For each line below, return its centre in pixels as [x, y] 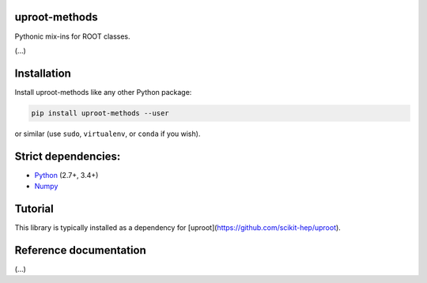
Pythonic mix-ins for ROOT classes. [72, 36]
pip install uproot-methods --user [100, 113]
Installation [43, 73]
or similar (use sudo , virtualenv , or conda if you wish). [108, 134]
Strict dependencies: [68, 156]
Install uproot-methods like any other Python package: [103, 92]
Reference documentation [80, 250]
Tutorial [34, 208]
